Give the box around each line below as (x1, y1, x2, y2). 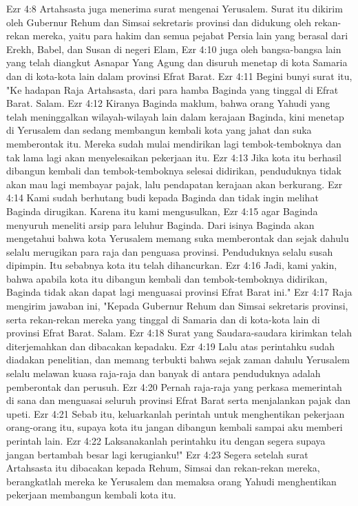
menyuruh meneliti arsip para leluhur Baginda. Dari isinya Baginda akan (6, 217, 315, 232)
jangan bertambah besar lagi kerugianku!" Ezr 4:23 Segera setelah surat (6, 447, 308, 461)
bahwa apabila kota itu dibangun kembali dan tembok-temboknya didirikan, (6, 271, 328, 285)
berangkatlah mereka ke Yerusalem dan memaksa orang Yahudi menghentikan (6, 474, 337, 488)
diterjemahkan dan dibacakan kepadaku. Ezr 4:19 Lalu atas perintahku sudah (6, 338, 335, 353)
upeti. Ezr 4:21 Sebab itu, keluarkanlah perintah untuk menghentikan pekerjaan (6, 406, 345, 421)
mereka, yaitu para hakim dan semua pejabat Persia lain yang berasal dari (32, 28, 348, 43)
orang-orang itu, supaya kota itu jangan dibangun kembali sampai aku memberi (6, 420, 343, 434)
